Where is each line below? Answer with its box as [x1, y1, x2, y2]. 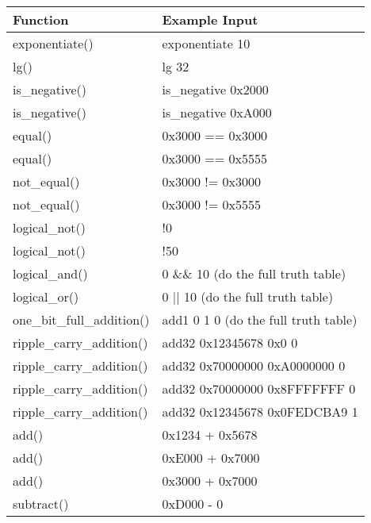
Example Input [162, 10, 258, 29]
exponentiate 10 [162, 34, 251, 52]
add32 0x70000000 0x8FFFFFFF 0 [162, 379, 356, 398]
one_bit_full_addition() [13, 310, 150, 329]
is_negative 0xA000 [162, 103, 272, 121]
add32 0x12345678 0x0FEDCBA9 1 [162, 402, 358, 421]
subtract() [13, 494, 69, 513]
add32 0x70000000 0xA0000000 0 [162, 356, 346, 375]
